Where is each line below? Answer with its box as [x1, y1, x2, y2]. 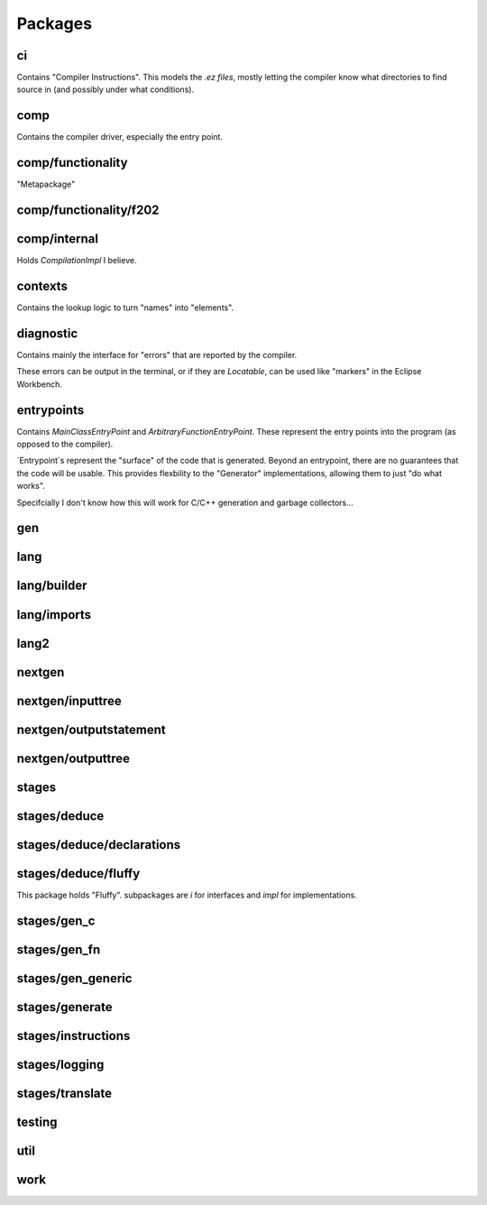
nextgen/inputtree [16, 693, 122, 708]
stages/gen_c [16, 913, 96, 928]
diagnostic [16, 326, 78, 341]
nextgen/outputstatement [16, 722, 166, 737]
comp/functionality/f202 [16, 203, 160, 218]
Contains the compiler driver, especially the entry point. [16, 132, 223, 143]
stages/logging [16, 1056, 105, 1072]
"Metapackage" [16, 179, 76, 189]
